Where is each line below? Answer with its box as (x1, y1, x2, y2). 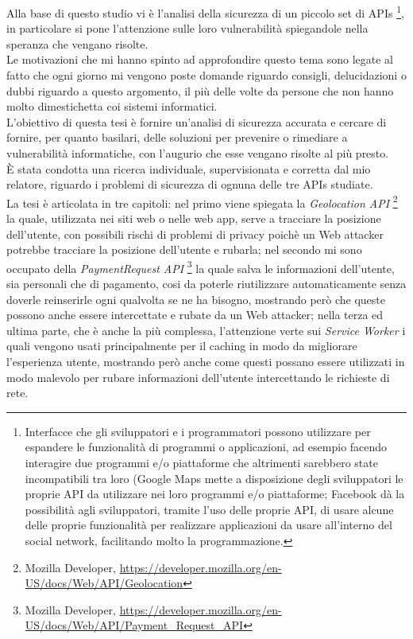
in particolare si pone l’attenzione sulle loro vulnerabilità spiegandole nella (6, 20, 369, 37)
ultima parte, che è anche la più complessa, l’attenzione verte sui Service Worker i (6, 321, 406, 338)
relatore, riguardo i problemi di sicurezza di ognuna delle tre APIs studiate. (6, 176, 373, 193)
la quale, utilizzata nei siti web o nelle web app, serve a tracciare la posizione (6, 210, 381, 227)
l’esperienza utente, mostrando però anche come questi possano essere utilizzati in (6, 353, 405, 370)
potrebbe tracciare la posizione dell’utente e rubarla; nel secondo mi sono (6, 241, 362, 258)
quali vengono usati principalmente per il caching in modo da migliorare (6, 337, 357, 354)
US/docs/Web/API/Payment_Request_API (25, 617, 244, 633)
